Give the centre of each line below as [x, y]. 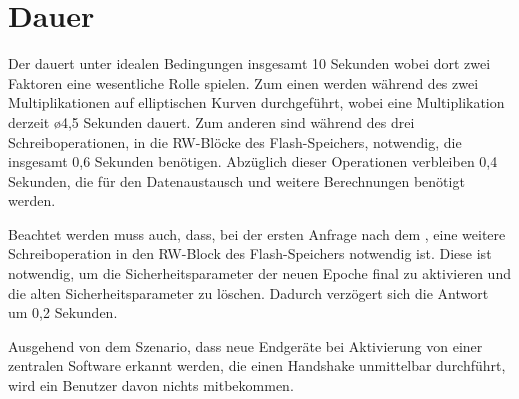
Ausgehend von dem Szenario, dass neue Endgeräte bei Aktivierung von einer [245, 345]
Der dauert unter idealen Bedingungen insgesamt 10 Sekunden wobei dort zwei [249, 63]
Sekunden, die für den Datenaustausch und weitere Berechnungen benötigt [236, 180]
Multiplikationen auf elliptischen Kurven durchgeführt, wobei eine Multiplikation [256, 102]
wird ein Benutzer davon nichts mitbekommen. [151, 385]
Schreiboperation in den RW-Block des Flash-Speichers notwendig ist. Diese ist [250, 253]
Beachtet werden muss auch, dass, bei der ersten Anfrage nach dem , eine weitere [257, 233]
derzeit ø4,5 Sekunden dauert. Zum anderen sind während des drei [211, 121]
